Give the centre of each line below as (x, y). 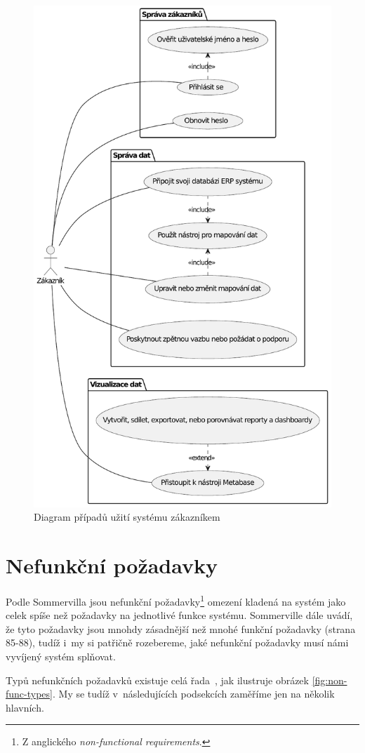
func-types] (29, 694)
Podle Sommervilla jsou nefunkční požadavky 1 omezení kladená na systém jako (176, 600)
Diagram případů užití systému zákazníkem (127, 517)
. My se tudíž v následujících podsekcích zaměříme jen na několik (193, 694)
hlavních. (25, 707)
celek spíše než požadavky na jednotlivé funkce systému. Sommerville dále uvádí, (179, 615)
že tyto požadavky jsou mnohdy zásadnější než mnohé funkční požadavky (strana (181, 628)
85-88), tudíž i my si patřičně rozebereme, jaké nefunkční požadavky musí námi (177, 642)
